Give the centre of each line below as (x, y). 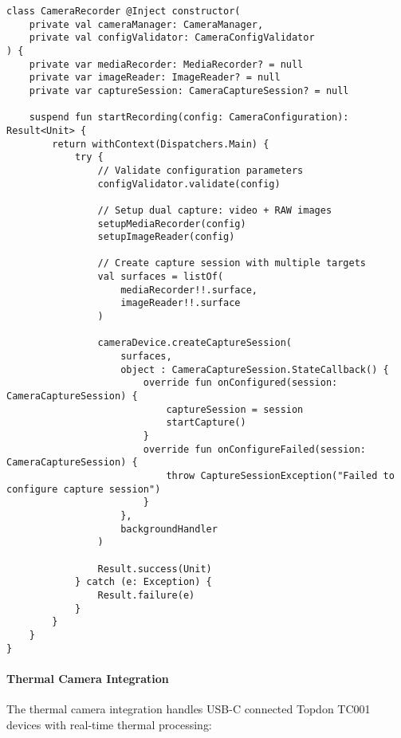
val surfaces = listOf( (161, 277)
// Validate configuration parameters (200, 170)
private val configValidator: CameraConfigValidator (172, 38)
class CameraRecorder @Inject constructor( (124, 11)
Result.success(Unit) (155, 569)
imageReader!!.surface (181, 303)
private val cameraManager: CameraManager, (146, 24)
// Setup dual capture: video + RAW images (215, 210)
